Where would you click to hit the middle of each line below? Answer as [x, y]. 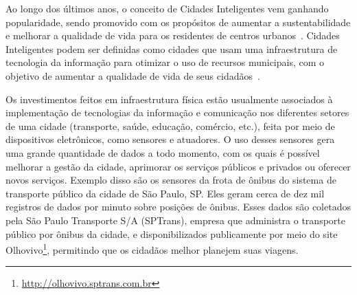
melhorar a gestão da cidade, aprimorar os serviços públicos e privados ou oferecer [178, 166]
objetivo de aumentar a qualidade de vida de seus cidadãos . [133, 75]
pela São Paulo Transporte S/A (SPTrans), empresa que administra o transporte [175, 220]
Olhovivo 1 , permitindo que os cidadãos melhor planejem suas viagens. [152, 249]
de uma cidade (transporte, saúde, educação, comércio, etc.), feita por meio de [170, 125]
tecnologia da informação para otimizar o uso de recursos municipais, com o [165, 62]
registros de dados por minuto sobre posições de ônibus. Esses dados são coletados [178, 207]
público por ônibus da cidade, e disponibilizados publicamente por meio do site [172, 233]
